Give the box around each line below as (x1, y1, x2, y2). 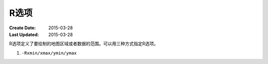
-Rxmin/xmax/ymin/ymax (21, 50, 77, 56)
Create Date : (9, 25, 36, 31)
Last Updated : (9, 31, 39, 37)
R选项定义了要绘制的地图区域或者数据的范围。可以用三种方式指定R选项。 (9, 41, 159, 47)
